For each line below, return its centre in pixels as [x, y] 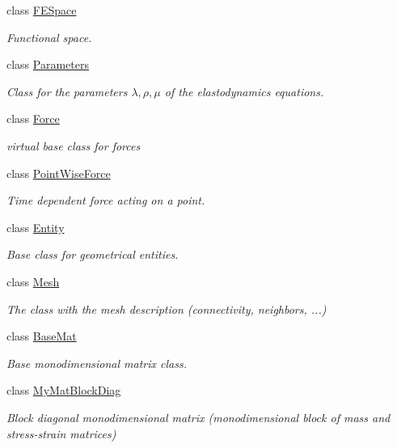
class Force [33, 118]
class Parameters [48, 64]
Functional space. [49, 37]
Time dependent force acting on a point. [106, 200]
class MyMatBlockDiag [64, 390]
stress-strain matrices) [61, 433]
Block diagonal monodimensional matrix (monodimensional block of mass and [198, 417]
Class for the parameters [67, 91]
